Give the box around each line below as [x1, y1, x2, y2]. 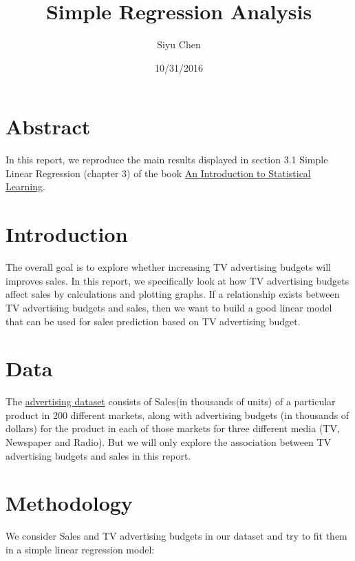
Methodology [6, 489, 133, 517]
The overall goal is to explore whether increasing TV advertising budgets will [6, 260, 331, 274]
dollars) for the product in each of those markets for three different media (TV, [6, 421, 340, 436]
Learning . [6, 179, 45, 194]
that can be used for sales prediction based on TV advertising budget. [6, 314, 301, 328]
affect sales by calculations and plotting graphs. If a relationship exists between [6, 287, 340, 301]
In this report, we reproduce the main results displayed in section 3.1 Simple [6, 152, 328, 167]
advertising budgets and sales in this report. [6, 448, 191, 462]
